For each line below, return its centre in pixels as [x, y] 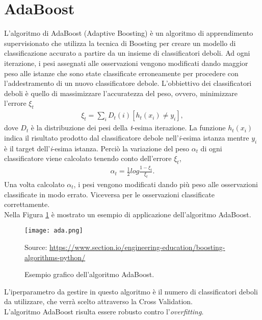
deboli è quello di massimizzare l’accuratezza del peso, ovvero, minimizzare [121, 93]
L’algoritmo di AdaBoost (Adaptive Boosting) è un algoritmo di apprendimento [129, 33]
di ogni [211, 148]
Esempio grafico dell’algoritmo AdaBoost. [89, 274]
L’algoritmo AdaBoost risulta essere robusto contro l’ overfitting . [104, 311]
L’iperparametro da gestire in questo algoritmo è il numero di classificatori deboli [131, 291]
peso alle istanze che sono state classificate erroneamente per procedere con [121, 73]
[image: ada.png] [54, 231]
